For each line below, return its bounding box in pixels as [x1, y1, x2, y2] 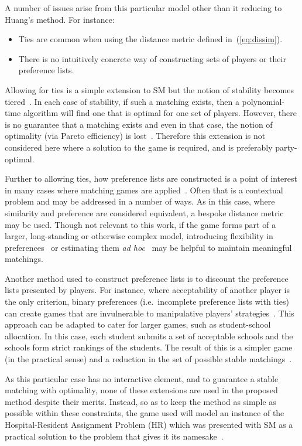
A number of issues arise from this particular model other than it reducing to [5, 2, 282, 13]
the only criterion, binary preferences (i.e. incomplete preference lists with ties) [5, 295, 289, 308]
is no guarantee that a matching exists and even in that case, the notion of [5, 118, 273, 130]
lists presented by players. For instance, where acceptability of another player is [5, 284, 290, 296]
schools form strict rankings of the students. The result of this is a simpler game [5, 341, 293, 353]
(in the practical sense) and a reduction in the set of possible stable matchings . [5, 353, 292, 365]
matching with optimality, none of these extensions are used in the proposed [5, 384, 278, 396]
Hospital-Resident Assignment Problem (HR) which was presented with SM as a [5, 418, 293, 430]
